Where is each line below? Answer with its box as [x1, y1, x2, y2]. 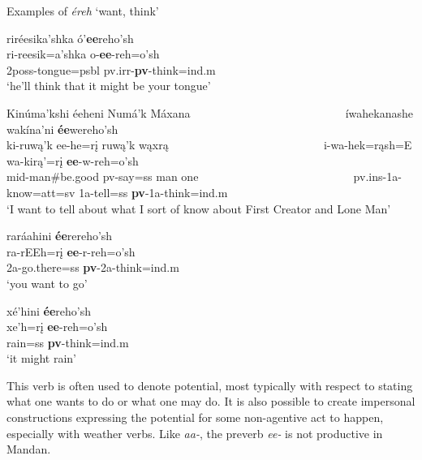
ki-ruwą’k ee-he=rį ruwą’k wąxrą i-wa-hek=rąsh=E [6, 136, 412, 153]
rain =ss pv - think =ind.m [6, 333, 129, 350]
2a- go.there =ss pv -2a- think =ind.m [6, 259, 179, 276]
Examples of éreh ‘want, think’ [6, 2, 159, 19]
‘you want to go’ [6, 274, 88, 291]
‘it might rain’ [6, 350, 77, 367]
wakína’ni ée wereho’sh [6, 120, 118, 137]
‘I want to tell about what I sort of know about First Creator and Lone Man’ [6, 200, 391, 217]
